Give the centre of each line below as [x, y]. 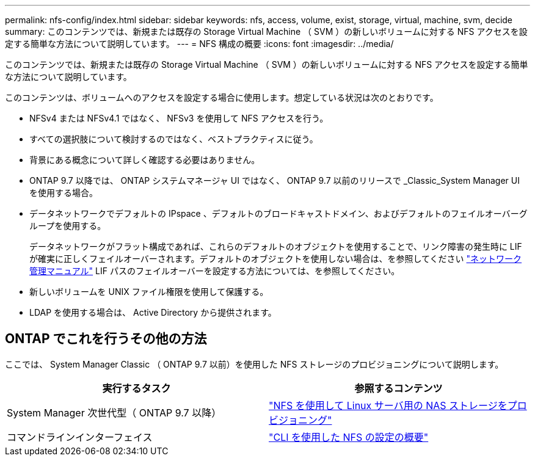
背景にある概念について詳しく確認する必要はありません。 [145, 160]
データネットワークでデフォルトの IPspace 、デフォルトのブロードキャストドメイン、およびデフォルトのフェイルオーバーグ [278, 213]
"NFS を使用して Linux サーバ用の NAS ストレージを [388, 405]
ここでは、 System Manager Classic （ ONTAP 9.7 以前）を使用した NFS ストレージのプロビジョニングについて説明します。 [254, 364]
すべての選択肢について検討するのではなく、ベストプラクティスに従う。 [174, 139]
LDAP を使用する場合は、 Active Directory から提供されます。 [153, 312]
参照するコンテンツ [399, 388]
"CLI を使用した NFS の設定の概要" [349, 437]
